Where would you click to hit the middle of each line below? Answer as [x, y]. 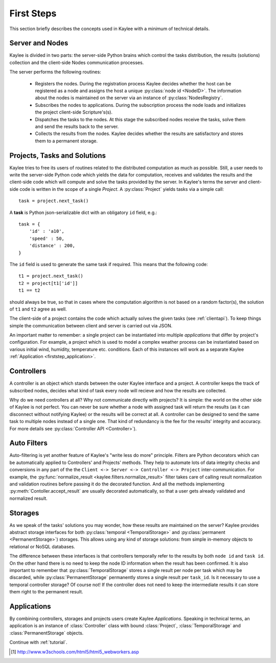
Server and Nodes [39, 43]
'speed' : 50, [47, 238]
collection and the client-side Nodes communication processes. [77, 62]
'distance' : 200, [52, 246]
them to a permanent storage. [66, 141]
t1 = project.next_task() [51, 276]
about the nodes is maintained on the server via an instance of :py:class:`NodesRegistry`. [129, 98]
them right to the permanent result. [46, 592]
